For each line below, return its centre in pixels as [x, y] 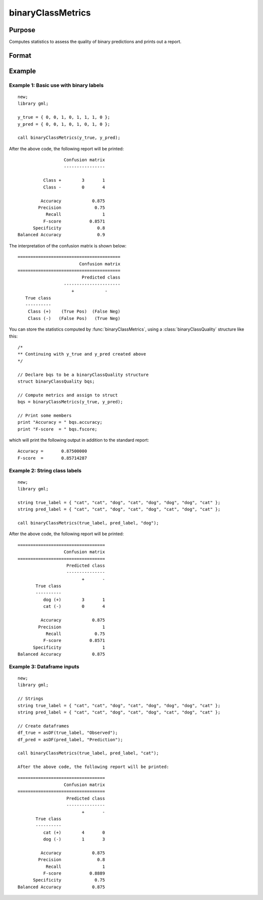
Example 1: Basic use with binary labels [56, 85]
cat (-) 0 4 [74, 607]
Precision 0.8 [72, 860]
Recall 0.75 [75, 634]
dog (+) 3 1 [74, 600]
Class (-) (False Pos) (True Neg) [74, 318]
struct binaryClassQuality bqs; [56, 381]
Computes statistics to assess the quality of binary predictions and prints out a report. [95, 42]
